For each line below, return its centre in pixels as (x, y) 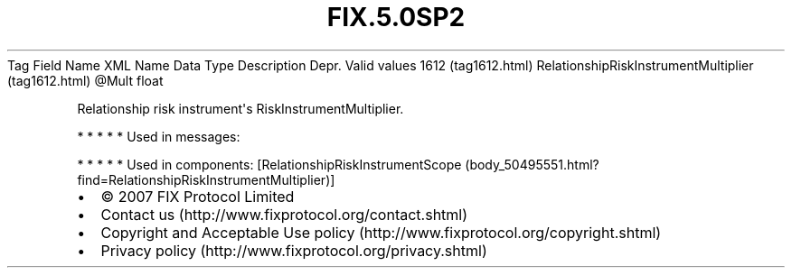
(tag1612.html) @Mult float (85, 80)
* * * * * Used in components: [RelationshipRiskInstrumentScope (269, 164)
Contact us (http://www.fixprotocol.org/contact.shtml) (284, 214)
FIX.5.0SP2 (396, 17)
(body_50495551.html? (532, 164)
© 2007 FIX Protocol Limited (198, 196)
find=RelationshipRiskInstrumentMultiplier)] (206, 179)
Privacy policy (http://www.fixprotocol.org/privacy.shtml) (294, 250)
